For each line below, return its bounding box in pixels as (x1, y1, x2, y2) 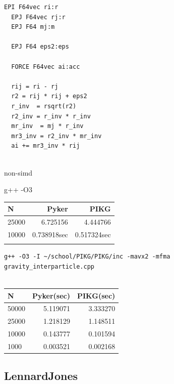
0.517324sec (75, 229, 111, 239)
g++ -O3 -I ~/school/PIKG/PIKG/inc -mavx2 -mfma (4, 253, 170, 261)
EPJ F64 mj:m (11, 23, 55, 31)
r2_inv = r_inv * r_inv (11, 112, 91, 120)
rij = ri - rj (11, 82, 59, 90)
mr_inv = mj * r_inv (11, 122, 84, 130)
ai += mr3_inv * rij (11, 142, 80, 150)
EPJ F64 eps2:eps (11, 43, 69, 51)
